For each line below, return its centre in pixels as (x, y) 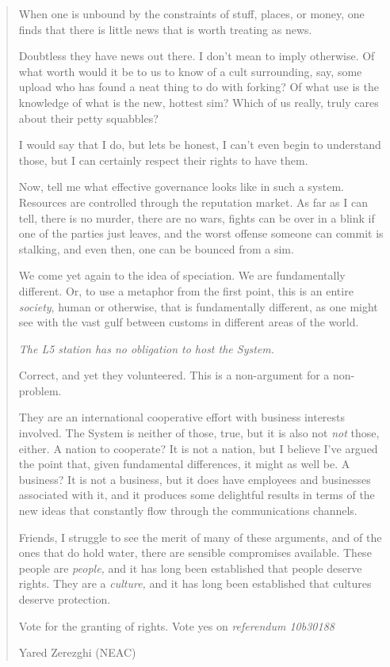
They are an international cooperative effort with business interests (182, 417)
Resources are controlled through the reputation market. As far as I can (193, 202)
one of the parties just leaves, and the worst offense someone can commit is (201, 233)
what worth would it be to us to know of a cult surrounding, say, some (190, 71)
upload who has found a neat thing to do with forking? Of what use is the (199, 87)
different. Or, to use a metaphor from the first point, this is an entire (186, 290)
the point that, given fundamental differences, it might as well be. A (184, 464)
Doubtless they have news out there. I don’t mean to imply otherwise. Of (197, 56)
